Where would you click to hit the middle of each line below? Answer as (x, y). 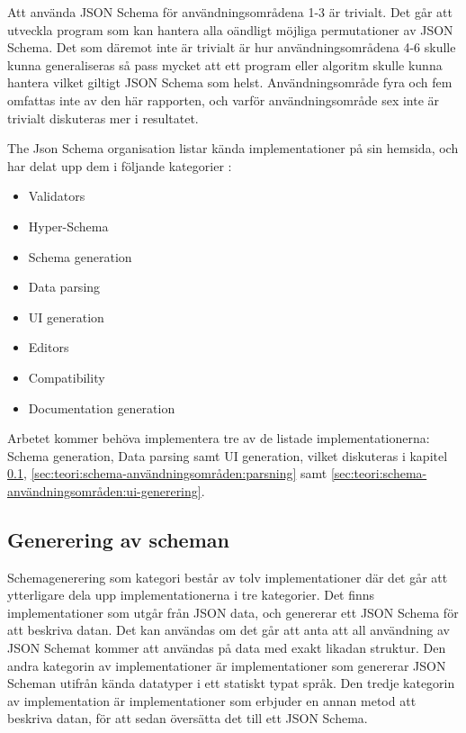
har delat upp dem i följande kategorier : (120, 165)
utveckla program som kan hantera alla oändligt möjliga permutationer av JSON (230, 29)
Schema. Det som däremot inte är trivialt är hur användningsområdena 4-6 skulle (232, 47)
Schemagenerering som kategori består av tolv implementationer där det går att (228, 577)
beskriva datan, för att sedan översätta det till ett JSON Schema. (188, 718)
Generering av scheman (118, 539)
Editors (49, 347)
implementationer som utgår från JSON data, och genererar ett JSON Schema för (233, 612)
